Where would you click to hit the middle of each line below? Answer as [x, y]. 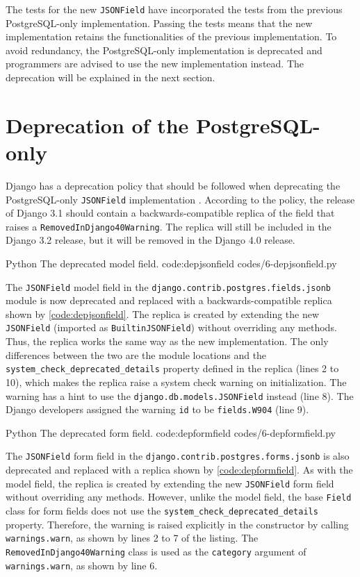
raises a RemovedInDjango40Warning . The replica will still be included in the [169, 226]
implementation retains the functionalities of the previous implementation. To [171, 36]
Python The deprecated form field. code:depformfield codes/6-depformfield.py [171, 432]
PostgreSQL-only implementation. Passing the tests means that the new [159, 23]
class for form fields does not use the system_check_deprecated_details [162, 511]
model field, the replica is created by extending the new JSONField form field [170, 483]
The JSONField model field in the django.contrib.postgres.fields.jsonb [168, 286]
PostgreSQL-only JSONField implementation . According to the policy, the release [180, 199]
